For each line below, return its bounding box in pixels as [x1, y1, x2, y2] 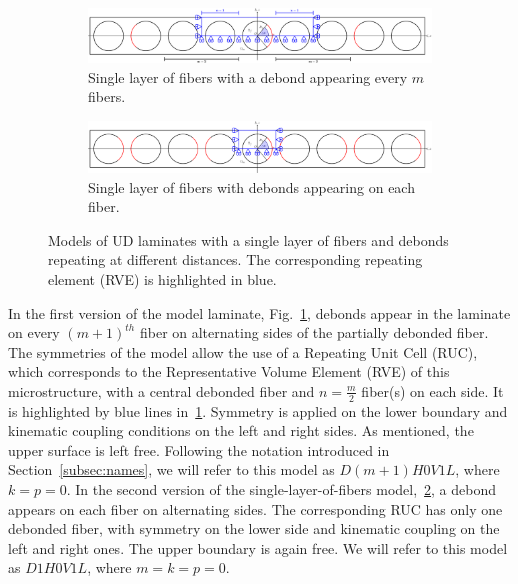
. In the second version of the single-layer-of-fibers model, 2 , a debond [66, 479, 497, 500]
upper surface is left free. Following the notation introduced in [8, 439, 390, 460]
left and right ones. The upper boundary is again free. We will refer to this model [8, 537, 508, 558]
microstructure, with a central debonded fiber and [8, 380, 315, 401]
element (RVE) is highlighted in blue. [48, 268, 277, 289]
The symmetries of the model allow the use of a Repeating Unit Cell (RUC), [8, 341, 478, 362]
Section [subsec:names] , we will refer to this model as [8, 459, 335, 480]
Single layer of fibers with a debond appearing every [88, 66, 408, 87]
